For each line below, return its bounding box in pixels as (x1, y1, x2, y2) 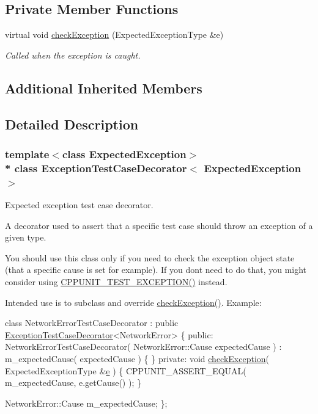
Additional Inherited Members (5, 78, 202, 97)
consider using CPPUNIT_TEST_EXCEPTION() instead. (5, 275, 227, 288)
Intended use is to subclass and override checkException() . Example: (5, 296, 262, 308)
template (5, 146, 50, 161)
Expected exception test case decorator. (5, 198, 153, 211)
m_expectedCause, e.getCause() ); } (5, 376, 141, 389)
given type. (5, 231, 46, 244)
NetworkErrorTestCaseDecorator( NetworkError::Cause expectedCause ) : (5, 340, 282, 353)
